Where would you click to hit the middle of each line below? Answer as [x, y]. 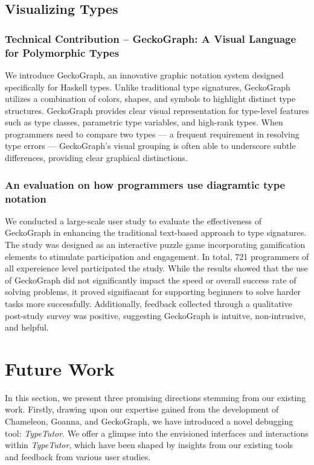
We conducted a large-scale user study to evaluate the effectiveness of [133, 220]
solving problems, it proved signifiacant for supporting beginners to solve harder [153, 292]
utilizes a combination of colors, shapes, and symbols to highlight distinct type [150, 99]
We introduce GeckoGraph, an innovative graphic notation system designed [144, 74]
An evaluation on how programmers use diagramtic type [145, 184]
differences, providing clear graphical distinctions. [96, 158]
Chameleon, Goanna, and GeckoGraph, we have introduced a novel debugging [149, 421]
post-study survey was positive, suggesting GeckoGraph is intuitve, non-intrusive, [155, 315]
